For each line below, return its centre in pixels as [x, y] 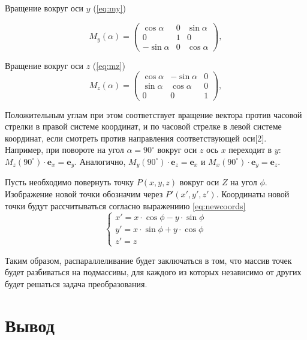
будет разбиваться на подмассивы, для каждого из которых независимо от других [153, 272]
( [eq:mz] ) [109, 65]
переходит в [250, 150]
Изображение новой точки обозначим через [84, 193]
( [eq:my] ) [110, 8]
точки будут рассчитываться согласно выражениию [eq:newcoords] [125, 205]
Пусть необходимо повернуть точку [70, 182]
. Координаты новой [253, 193]
